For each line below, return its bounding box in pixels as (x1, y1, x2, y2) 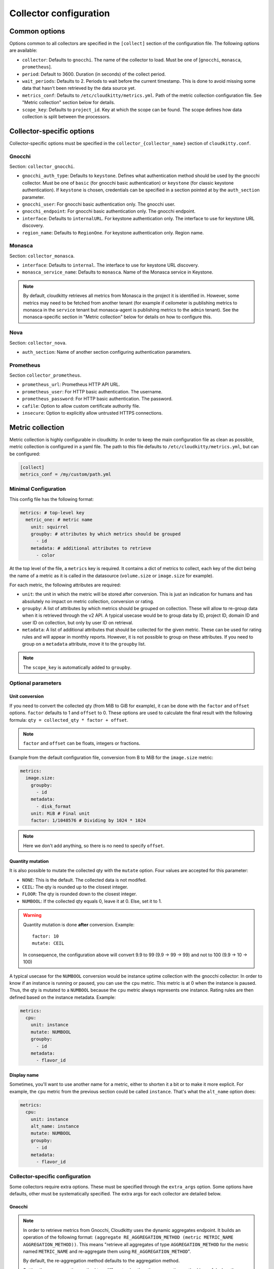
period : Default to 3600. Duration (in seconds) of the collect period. (22, 71, 166, 77)
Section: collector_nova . (9, 340, 67, 346)
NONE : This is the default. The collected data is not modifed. (22, 877, 147, 883)
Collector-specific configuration (9, 1173, 91, 1180)
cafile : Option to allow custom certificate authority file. (22, 403, 141, 409)
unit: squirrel (30, 524, 68, 530)
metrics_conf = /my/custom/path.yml (20, 472, 112, 477)
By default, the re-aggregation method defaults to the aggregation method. (23, 1258, 180, 1264)
